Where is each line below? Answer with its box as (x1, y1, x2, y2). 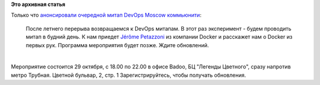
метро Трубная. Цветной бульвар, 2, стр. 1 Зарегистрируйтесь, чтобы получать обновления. (11, 71, 247, 79)
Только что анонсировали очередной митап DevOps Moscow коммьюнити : (11, 12, 201, 19)
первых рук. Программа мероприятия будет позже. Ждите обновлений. (25, 41, 209, 48)
